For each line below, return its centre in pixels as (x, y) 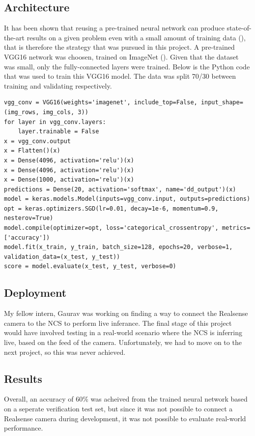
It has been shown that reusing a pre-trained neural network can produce (114, 28)
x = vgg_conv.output (38, 141)
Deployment (35, 293)
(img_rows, (22, 112)
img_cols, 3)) (65, 112)
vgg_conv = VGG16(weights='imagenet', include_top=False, (101, 103)
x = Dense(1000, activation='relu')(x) (69, 180)
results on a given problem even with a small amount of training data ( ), (136, 37)
